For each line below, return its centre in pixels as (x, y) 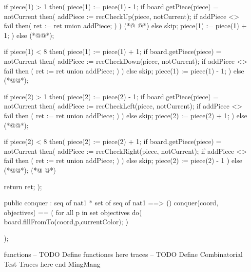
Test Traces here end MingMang (52, 264)
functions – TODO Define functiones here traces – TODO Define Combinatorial (123, 254)
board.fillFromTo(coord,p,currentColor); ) (66, 222)
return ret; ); (23, 186)
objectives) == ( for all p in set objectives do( (73, 212)
